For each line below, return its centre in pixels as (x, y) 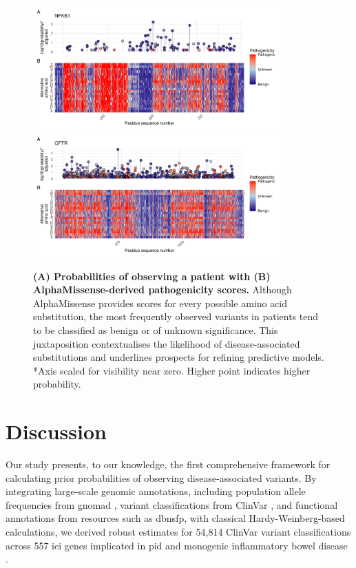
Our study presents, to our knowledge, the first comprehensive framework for (168, 464)
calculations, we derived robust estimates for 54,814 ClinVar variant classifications (178, 532)
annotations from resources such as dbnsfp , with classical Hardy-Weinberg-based (175, 518)
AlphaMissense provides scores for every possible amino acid (160, 303)
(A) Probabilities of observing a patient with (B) (152, 276)
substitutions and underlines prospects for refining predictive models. (179, 357)
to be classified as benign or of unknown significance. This (156, 329)
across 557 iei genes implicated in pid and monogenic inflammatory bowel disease (177, 545)
